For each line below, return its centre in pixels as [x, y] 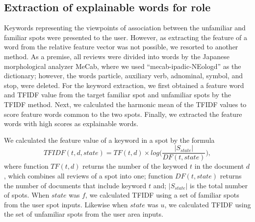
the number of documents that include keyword [75, 185]
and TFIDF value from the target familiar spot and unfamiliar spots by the [118, 95]
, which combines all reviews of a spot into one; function [89, 175]
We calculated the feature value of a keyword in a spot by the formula [109, 140]
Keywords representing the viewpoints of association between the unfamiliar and [125, 28]
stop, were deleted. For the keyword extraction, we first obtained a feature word [124, 85]
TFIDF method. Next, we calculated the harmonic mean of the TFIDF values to [125, 104]
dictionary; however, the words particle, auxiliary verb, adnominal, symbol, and [123, 76]
